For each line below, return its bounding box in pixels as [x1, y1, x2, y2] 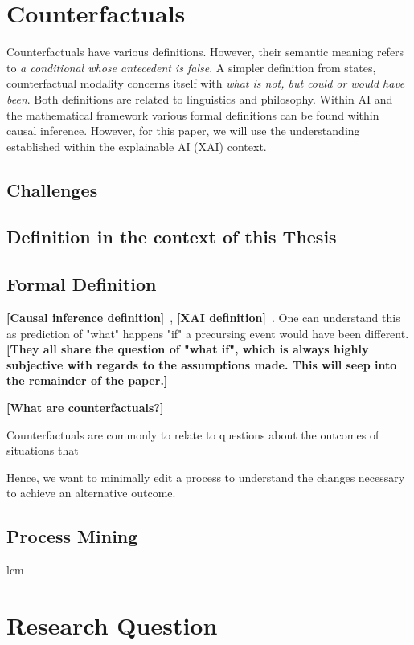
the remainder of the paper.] [6, 372, 168, 389]
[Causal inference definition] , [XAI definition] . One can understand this [6, 309, 400, 326]
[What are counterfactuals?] [6, 399, 164, 416]
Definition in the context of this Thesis [6, 224, 337, 249]
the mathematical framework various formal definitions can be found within [6, 106, 379, 123]
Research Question [6, 608, 218, 641]
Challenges [6, 177, 98, 202]
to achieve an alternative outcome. [6, 484, 176, 501]
